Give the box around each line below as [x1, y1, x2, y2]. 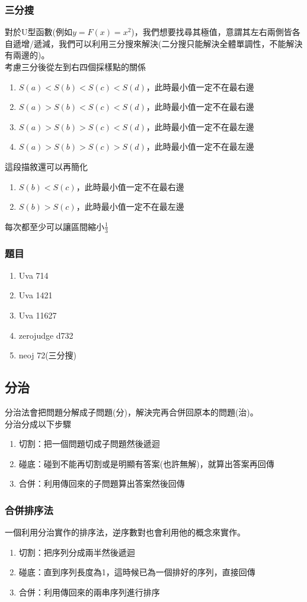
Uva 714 [18, 269, 49, 281]
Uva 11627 [18, 308, 57, 321]
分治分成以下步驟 [5, 417, 71, 430]
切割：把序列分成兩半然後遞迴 [18, 546, 135, 558]
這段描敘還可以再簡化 [5, 160, 88, 172]
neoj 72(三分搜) [18, 349, 77, 361]
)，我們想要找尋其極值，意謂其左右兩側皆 [131, 26, 292, 38]
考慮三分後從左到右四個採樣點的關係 [5, 61, 146, 73]
